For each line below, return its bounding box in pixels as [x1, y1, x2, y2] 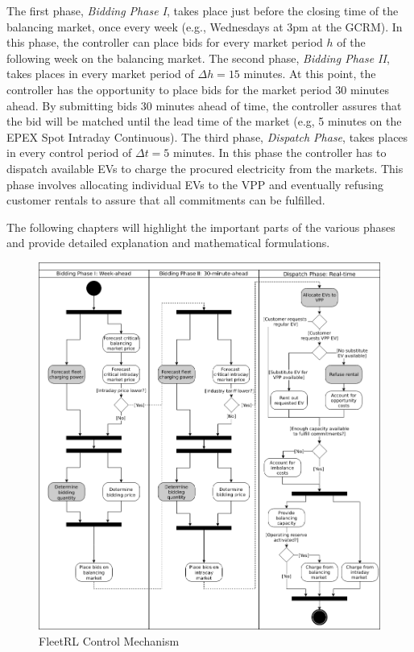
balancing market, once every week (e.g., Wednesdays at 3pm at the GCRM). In [6, 18, 403, 35]
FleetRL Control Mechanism [39, 632, 180, 649]
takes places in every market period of [6, 65, 194, 82]
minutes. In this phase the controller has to [173, 144, 387, 161]
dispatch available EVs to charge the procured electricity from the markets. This [6, 159, 404, 176]
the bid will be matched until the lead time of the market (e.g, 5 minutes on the [6, 113, 402, 130]
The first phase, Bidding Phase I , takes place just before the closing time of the [6, 2, 399, 19]
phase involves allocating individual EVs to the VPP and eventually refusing [6, 175, 384, 192]
